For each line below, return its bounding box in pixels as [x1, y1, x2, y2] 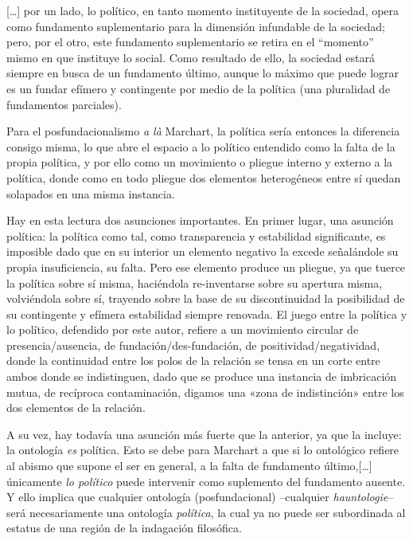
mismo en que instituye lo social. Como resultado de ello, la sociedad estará [6, 49, 375, 65]
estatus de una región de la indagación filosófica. [6, 519, 242, 536]
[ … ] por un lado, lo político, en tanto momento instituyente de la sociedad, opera [6, 2, 399, 18]
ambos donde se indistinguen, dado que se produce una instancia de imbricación [6, 368, 397, 385]
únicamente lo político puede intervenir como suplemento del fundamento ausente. [6, 472, 406, 489]
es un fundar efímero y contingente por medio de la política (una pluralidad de [6, 80, 391, 96]
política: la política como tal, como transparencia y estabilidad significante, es [6, 227, 386, 244]
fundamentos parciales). [6, 96, 122, 112]
